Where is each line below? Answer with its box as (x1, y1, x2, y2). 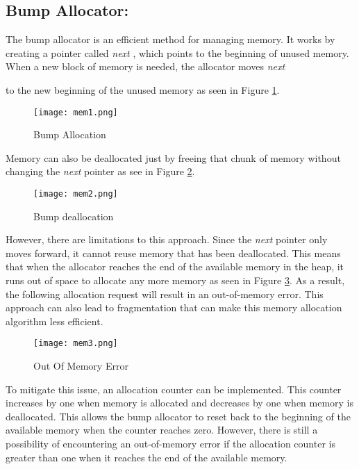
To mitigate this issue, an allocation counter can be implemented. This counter (6, 381, 342, 396)
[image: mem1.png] (33, 107, 118, 117)
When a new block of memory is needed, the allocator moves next (6, 59, 285, 74)
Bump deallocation (33, 208, 114, 223)
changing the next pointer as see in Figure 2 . (6, 164, 195, 179)
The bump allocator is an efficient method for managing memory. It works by (6, 32, 335, 47)
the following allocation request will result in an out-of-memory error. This (6, 286, 324, 301)
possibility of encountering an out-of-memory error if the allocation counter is (6, 436, 335, 451)
